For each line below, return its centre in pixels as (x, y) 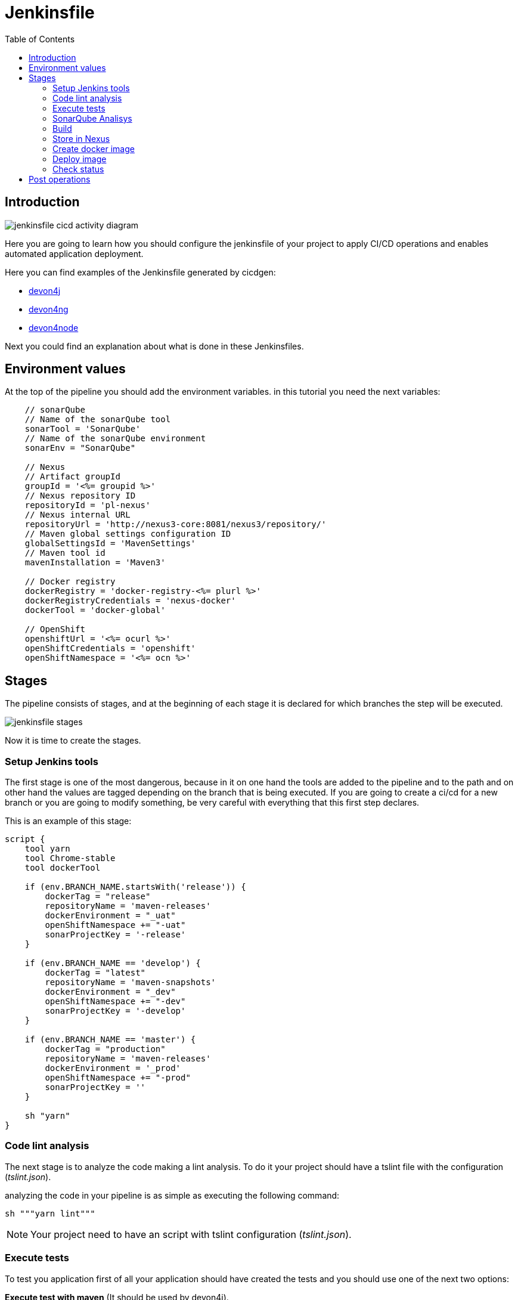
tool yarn (47, 849)
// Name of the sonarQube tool (98, 420)
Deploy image (80, 159)
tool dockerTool (63, 868)
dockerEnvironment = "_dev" (110, 992)
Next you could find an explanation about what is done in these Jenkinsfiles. (154, 346)
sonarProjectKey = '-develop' (115, 1011)
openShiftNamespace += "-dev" (115, 1002)
